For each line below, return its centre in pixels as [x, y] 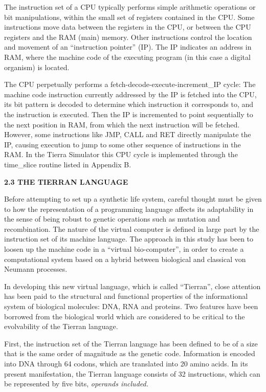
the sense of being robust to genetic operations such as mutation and [112, 219]
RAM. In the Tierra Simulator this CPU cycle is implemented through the [121, 154]
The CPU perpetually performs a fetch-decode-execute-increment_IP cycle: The [130, 84]
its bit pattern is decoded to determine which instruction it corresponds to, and [129, 104]
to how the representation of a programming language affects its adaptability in [129, 209]
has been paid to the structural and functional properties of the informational [126, 296]
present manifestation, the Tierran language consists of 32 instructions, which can [132, 373]
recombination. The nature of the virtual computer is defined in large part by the [132, 228]
